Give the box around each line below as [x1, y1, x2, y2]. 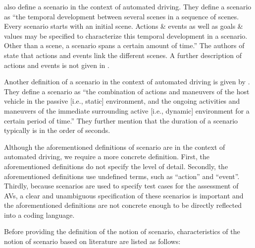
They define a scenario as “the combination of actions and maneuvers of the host [4, 86, 250, 96]
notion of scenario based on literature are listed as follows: [4, 236, 181, 247]
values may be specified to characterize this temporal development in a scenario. [4, 30, 248, 41]
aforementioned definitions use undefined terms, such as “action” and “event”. [4, 171, 240, 181]
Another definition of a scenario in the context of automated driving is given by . [4, 76, 250, 87]
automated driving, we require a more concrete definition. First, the [4, 151, 210, 162]
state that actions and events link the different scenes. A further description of [4, 50, 242, 60]
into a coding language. [4, 209, 75, 220]
